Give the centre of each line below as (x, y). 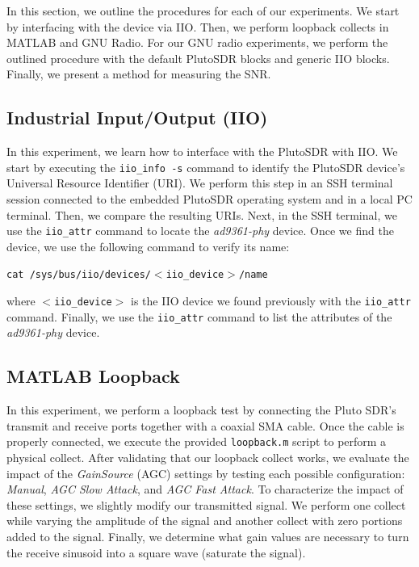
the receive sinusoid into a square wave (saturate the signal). (156, 552)
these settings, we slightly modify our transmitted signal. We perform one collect (206, 504)
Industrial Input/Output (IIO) (137, 118)
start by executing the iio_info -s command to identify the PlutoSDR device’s (206, 167)
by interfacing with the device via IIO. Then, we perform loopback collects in (198, 26)
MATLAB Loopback (93, 376)
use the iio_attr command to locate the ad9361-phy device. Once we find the (200, 231)
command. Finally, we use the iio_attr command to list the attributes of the (199, 316)
